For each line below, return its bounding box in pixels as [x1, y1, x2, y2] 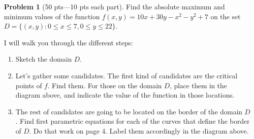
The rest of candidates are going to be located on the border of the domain [15, 106, 243, 116]
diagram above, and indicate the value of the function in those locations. [15, 90, 235, 100]
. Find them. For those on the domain [47, 80, 162, 90]
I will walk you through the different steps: [4, 37, 133, 47]
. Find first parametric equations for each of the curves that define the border [15, 116, 250, 126]
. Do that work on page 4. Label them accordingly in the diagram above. [29, 125, 249, 136]
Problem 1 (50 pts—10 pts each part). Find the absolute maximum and [4, 1, 225, 11]
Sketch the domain [15, 54, 72, 64]
